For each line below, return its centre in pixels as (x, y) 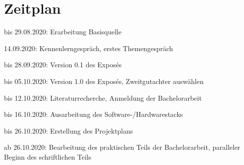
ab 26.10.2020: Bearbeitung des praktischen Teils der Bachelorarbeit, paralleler (122, 147)
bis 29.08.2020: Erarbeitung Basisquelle (63, 32)
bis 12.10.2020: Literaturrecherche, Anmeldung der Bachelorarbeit (103, 97)
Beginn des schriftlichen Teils (48, 156)
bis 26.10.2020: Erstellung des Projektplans (69, 130)
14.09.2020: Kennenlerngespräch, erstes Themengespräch (89, 48)
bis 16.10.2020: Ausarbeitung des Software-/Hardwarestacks (94, 114)
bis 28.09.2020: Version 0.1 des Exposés (63, 65)
